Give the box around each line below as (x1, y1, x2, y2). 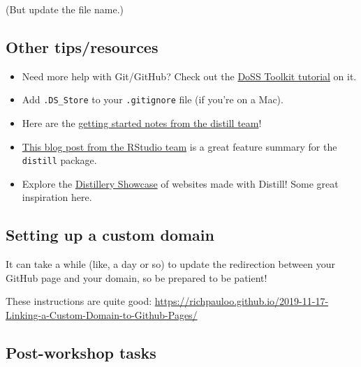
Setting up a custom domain (6, 224, 214, 246)
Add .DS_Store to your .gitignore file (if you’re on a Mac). (22, 92, 283, 107)
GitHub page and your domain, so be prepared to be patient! (6, 270, 267, 285)
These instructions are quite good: (6, 294, 152, 308)
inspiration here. (22, 190, 92, 204)
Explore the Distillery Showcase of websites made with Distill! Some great (22, 176, 339, 190)
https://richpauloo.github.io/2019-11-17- (154, 294, 329, 308)
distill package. (22, 153, 97, 167)
